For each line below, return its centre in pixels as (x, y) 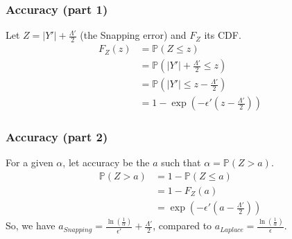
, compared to (182, 225)
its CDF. (223, 35)
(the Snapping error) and (133, 35)
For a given (29, 162)
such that (181, 162)
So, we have (31, 225)
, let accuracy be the (106, 162)
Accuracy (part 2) (57, 137)
